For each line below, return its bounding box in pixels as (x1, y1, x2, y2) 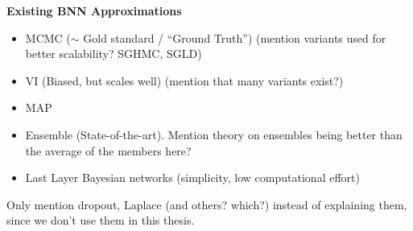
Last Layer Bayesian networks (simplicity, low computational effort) (25, 169, 360, 186)
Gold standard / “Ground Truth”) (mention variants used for (83, 29, 386, 46)
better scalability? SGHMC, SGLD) (25, 45, 202, 62)
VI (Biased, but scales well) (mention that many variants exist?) (25, 72, 344, 89)
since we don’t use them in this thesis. (6, 212, 195, 229)
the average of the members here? (25, 142, 192, 159)
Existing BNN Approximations (6, 2, 182, 19)
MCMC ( (25, 29, 71, 46)
